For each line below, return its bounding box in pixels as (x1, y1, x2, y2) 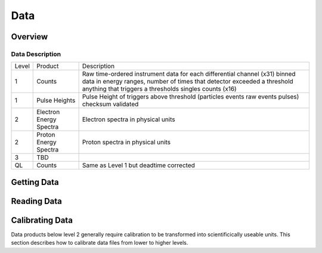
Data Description (11, 50, 61, 58)
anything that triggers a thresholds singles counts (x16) (82, 85, 237, 93)
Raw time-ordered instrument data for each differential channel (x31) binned (82, 70, 296, 78)
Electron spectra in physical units (82, 115, 175, 124)
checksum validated (82, 100, 139, 109)
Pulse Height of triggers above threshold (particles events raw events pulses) (82, 92, 299, 101)
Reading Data (11, 196, 63, 206)
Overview (11, 32, 48, 42)
